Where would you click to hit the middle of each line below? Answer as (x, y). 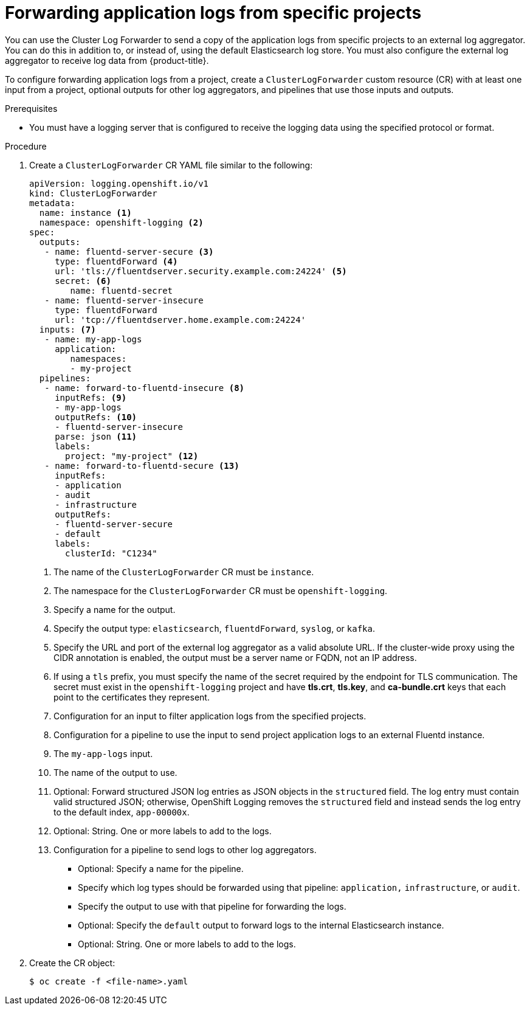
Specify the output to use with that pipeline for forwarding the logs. (212, 906)
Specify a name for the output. (115, 609)
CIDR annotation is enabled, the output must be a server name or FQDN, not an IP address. (235, 657)
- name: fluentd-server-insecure (124, 300)
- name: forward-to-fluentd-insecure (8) (145, 388)
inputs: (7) (67, 329)
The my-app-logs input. (103, 753)
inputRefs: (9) (91, 397)
